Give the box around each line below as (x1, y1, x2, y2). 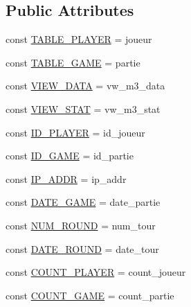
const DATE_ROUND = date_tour (6, 241, 159, 256)
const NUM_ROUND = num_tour (6, 218, 156, 232)
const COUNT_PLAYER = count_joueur (6, 265, 186, 279)
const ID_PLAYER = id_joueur (6, 125, 145, 139)
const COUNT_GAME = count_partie (6, 288, 174, 302)
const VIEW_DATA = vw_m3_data (6, 78, 165, 93)
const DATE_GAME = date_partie (6, 195, 161, 209)
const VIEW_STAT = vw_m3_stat (6, 101, 161, 116)
